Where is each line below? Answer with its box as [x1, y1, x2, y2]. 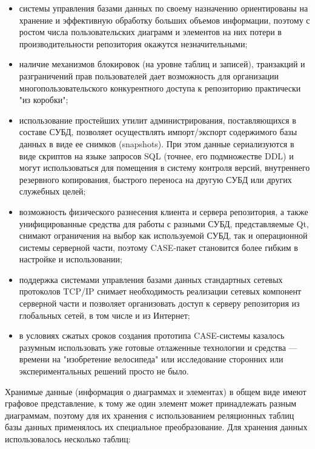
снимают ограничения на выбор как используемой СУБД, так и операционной [19, 229, 308, 242]
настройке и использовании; [19, 253, 122, 265]
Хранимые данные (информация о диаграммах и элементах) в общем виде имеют [5, 385, 307, 397]
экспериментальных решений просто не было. [19, 365, 189, 377]
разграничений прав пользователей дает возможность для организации [19, 69, 279, 82]
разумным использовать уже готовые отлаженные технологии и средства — [19, 341, 297, 353]
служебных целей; [19, 185, 86, 198]
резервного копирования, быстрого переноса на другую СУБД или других [19, 173, 292, 185]
